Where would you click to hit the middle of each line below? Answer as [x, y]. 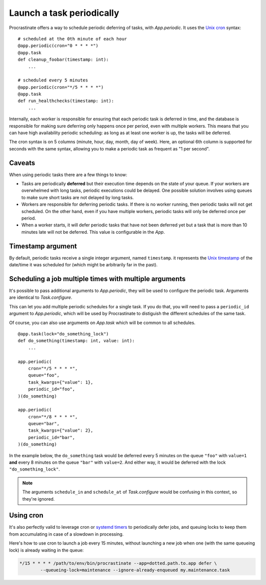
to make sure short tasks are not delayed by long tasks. [78, 197]
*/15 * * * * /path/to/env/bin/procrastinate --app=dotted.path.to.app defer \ [118, 563]
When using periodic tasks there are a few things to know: [68, 175]
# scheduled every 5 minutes [53, 80]
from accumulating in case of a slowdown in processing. [66, 534]
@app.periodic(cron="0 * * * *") [58, 46]
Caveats [22, 163]
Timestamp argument [43, 246]
